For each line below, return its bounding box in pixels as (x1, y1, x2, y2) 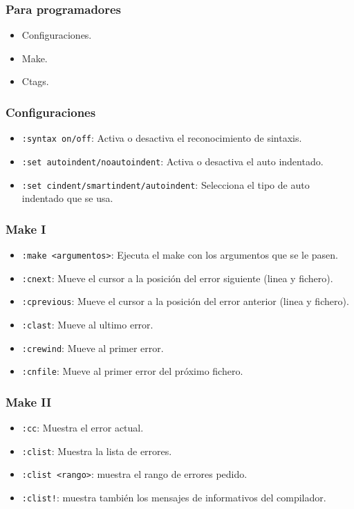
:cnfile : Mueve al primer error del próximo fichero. (21, 364, 243, 378)
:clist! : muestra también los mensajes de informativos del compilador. (21, 490, 326, 505)
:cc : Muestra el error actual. (21, 420, 144, 435)
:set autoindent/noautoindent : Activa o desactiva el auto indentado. (21, 154, 324, 168)
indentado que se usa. (21, 191, 113, 205)
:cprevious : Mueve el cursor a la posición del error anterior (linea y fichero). (21, 294, 349, 308)
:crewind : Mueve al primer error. (21, 340, 164, 355)
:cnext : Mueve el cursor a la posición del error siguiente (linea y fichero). (21, 270, 333, 285)
